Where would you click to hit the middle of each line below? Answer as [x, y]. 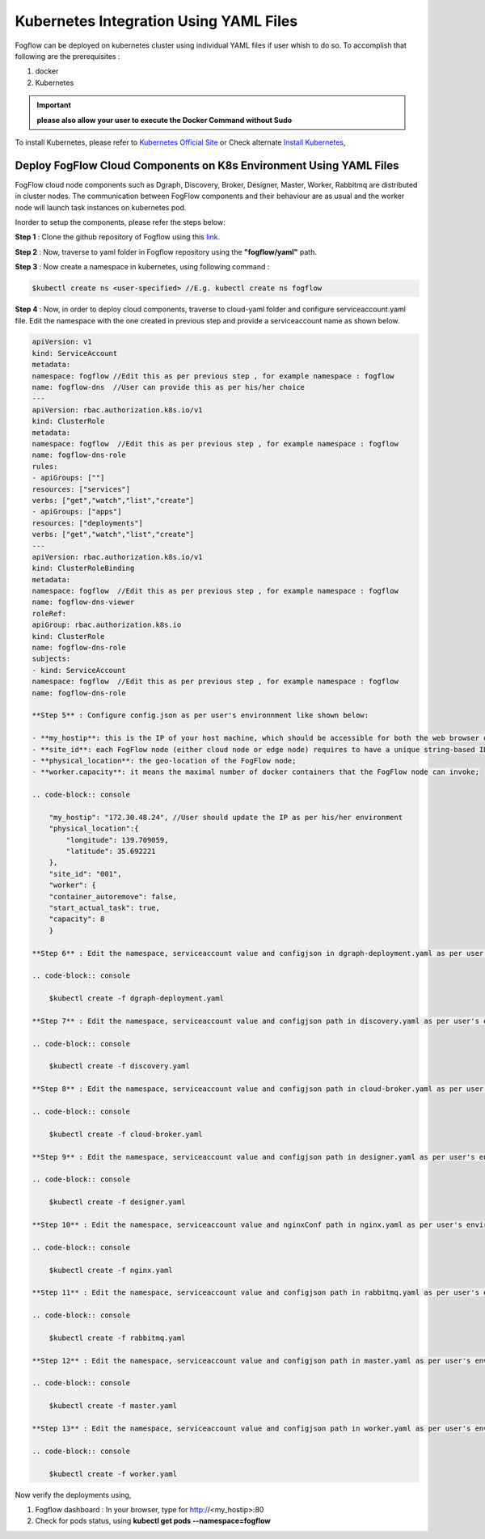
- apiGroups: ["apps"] [77, 512]
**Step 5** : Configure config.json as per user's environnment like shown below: [200, 715]
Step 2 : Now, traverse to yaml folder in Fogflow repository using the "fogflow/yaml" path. [166, 252]
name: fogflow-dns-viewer [83, 602]
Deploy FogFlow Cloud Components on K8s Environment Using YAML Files [207, 165]
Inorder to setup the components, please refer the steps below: [120, 222]
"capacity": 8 [77, 919]
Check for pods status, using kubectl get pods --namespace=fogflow [153, 1521]
